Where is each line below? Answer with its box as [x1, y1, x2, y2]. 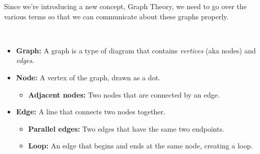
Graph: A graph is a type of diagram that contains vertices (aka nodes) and [16, 45, 256, 55]
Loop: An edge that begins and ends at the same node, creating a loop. [28, 140, 253, 151]
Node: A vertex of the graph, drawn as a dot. [16, 72, 160, 82]
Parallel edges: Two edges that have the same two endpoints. [28, 123, 224, 134]
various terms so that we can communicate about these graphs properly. [4, 11, 229, 21]
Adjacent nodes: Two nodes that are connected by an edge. [28, 89, 220, 100]
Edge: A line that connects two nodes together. [16, 106, 165, 117]
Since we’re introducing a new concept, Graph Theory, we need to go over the [4, 1, 247, 11]
